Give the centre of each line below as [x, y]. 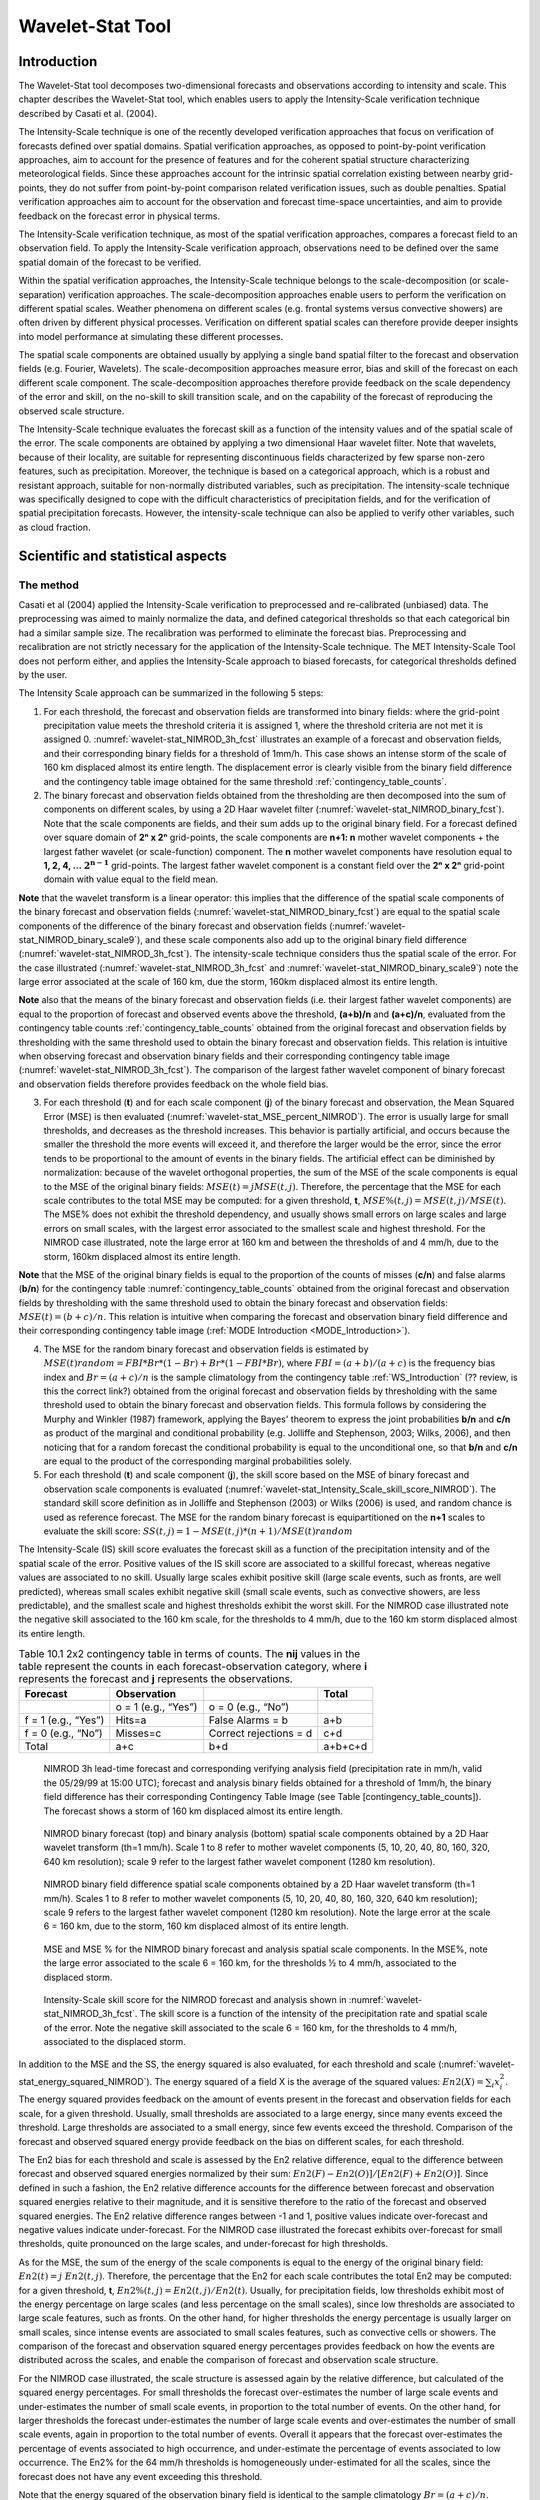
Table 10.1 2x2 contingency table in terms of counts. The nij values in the [189, 1654]
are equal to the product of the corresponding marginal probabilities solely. [197, 1461]
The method [48, 585]
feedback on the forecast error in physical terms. [119, 216]
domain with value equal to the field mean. [131, 879]
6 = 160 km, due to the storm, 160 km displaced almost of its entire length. [196, 1926]
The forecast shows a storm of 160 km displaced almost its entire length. [193, 1811]
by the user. [43, 674]
